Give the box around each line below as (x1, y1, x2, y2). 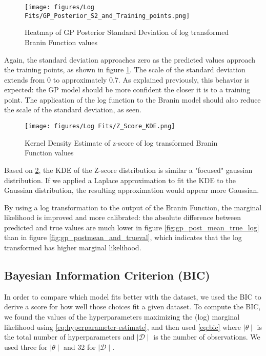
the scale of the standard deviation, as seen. (4, 104, 141, 115)
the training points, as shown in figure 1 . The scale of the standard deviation (4, 64, 245, 75)
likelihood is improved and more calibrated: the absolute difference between (4, 212, 241, 223)
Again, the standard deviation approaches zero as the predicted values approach (4, 54, 256, 65)
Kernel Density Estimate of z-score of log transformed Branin (25, 137, 218, 148)
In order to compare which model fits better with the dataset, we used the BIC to (4, 291, 261, 302)
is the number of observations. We (153, 331, 260, 342)
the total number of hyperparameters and (4, 331, 135, 342)
